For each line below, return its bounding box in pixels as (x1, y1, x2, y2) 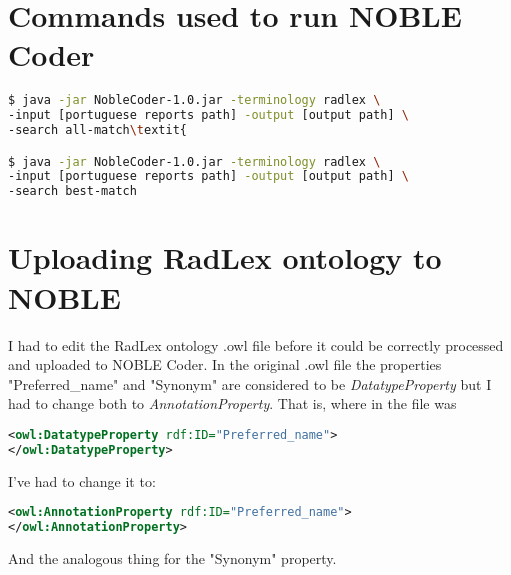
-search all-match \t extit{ (8, 123, 187, 138)
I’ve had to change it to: (8, 470, 156, 491)
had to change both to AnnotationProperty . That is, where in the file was (8, 393, 457, 414)
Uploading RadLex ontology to (8, 237, 442, 278)
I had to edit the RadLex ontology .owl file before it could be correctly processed (8, 334, 504, 355)
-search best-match (8, 184, 137, 199)
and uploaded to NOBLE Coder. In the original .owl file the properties (8, 354, 442, 375)
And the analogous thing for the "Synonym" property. (8, 548, 337, 568)
